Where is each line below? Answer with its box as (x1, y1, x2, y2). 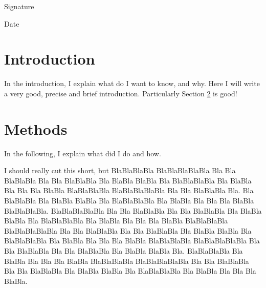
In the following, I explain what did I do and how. (4, 148, 161, 158)
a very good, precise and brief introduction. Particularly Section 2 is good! (4, 88, 237, 98)
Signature (4, 1, 34, 11)
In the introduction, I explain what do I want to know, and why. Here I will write (4, 78, 260, 89)
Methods (4, 118, 68, 139)
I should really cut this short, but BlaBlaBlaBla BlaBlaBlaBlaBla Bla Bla (4, 165, 236, 176)
